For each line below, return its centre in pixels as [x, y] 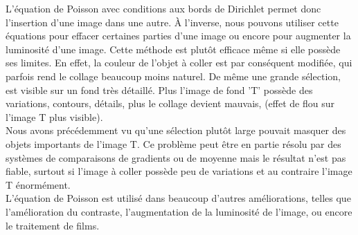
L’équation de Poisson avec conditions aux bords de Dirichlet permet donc [163, 8]
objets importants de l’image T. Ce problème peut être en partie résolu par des [173, 143]
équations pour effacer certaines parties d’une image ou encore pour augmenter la [178, 36]
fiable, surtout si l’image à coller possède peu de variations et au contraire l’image [179, 171]
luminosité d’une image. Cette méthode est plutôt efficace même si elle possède [173, 49]
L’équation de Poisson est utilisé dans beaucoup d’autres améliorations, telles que [178, 198]
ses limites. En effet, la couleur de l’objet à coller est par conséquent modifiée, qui [179, 63]
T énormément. [38, 184]
